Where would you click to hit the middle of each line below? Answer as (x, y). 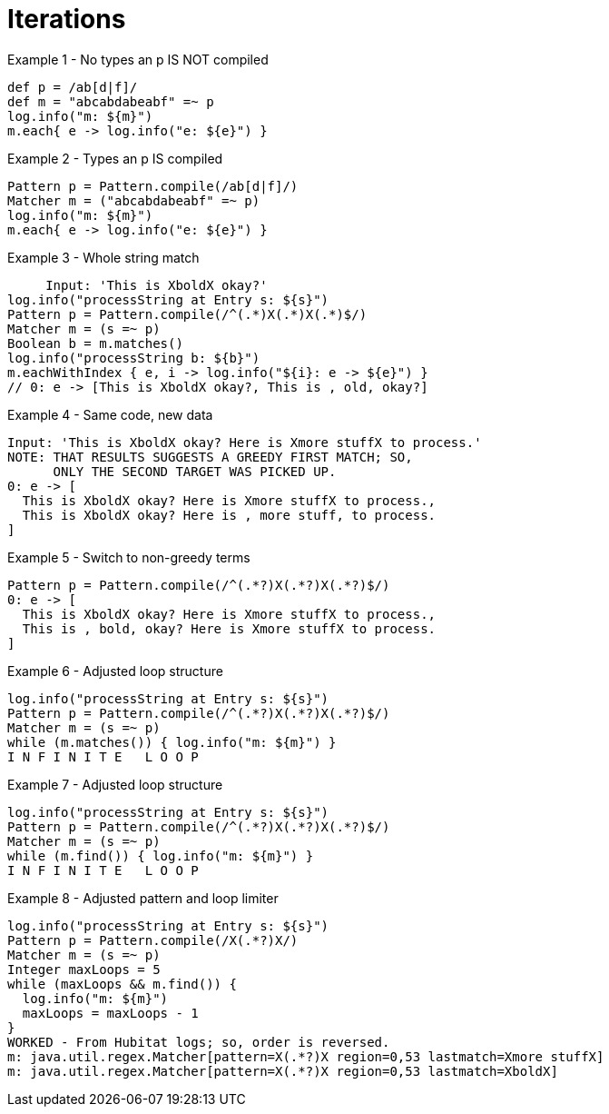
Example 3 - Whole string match (103, 257)
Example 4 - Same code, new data (110, 414)
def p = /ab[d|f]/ (73, 87)
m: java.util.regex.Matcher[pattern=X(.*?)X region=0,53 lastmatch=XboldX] (283, 1071)
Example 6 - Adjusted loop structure (115, 671)
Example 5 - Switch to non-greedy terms (129, 557)
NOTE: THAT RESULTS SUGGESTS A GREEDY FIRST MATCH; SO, (210, 457)
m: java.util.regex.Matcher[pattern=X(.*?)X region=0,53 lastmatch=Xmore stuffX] (306, 1056)
